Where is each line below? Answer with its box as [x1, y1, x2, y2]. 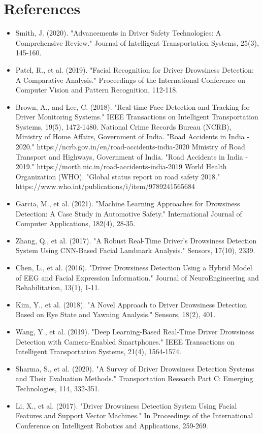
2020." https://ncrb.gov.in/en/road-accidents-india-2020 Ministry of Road [15, 141, 245, 152]
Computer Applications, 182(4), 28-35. [15, 218, 136, 229]
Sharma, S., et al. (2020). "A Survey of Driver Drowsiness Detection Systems [15, 363, 254, 374]
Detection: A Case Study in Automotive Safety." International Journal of [15, 208, 242, 219]
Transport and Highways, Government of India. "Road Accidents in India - [15, 151, 248, 162]
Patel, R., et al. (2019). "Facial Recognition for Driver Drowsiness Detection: [15, 64, 254, 75]
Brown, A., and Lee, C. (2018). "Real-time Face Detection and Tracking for [15, 101, 250, 112]
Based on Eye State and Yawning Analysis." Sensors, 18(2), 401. [15, 309, 216, 320]
